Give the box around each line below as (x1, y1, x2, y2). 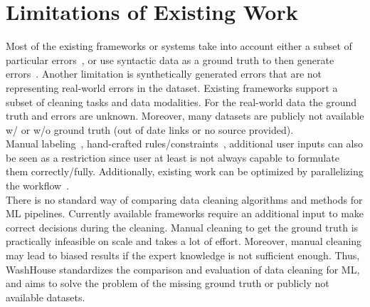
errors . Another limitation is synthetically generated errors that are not (6, 66, 322, 81)
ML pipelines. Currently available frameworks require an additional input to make (6, 206, 364, 221)
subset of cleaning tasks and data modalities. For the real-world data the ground (6, 94, 357, 109)
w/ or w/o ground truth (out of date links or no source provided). (6, 122, 294, 137)
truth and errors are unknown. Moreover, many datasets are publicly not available (6, 108, 364, 123)
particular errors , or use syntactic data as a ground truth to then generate (6, 52, 334, 67)
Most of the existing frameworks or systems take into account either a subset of (6, 38, 352, 53)
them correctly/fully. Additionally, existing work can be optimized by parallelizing (6, 164, 364, 179)
